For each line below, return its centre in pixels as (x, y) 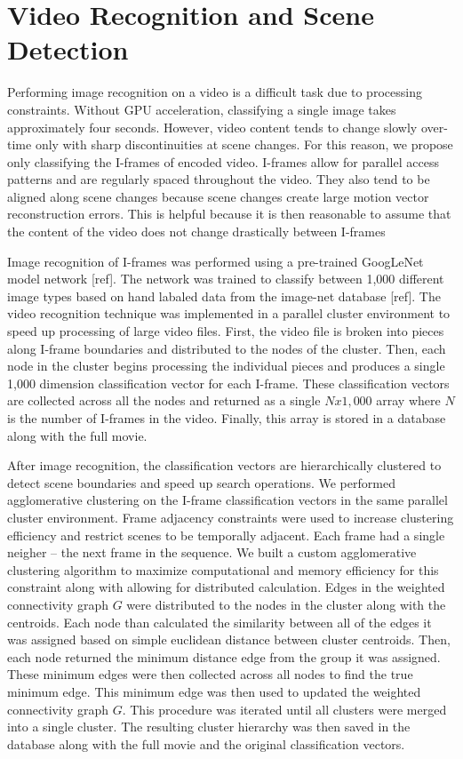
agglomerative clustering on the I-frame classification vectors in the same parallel (228, 500)
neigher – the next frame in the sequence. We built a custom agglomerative (212, 552)
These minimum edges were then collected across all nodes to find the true (210, 674)
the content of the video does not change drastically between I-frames (196, 232)
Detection (68, 49)
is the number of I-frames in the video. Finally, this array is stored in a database (227, 418)
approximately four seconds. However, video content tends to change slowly (212, 127)
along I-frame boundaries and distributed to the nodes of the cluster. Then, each (227, 348)
